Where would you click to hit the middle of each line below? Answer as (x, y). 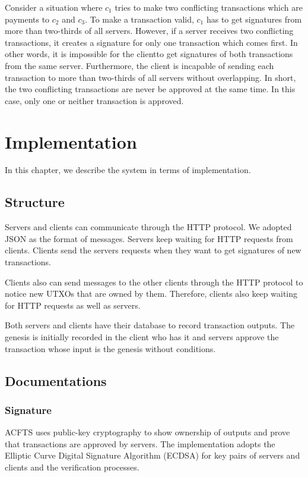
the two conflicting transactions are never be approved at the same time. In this (150, 89)
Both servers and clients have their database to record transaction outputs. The (150, 325)
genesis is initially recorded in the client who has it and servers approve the (142, 337)
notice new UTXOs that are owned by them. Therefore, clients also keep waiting (151, 294)
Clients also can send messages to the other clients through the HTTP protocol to (154, 282)
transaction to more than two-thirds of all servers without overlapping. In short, (150, 77)
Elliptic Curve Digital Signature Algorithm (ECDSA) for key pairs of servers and (153, 455)
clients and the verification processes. (72, 467)
